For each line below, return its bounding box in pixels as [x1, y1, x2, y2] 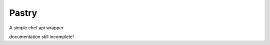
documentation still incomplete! [9, 34, 74, 40]
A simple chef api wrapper [9, 25, 64, 31]
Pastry [9, 7, 37, 18]
